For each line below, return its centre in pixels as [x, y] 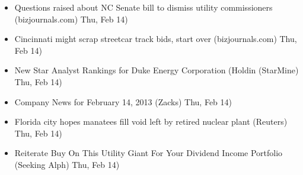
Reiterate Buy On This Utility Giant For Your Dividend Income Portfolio [149, 153]
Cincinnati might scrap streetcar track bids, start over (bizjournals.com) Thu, [156, 39]
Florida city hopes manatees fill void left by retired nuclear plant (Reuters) [151, 121]
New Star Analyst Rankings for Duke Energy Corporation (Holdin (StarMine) [157, 70]
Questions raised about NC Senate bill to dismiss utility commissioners [143, 7]
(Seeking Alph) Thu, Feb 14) [67, 164]
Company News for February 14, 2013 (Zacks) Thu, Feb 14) [123, 101]
